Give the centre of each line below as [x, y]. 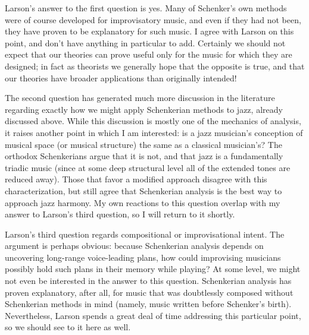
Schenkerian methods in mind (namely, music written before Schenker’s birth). [148, 304]
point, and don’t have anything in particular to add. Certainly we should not [145, 42]
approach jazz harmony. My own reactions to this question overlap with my [143, 202]
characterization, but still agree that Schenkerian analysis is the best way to [143, 190]
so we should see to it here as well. [68, 327]
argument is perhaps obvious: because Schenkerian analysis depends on [134, 246]
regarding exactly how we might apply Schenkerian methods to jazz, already [144, 109]
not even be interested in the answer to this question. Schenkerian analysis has [148, 281]
